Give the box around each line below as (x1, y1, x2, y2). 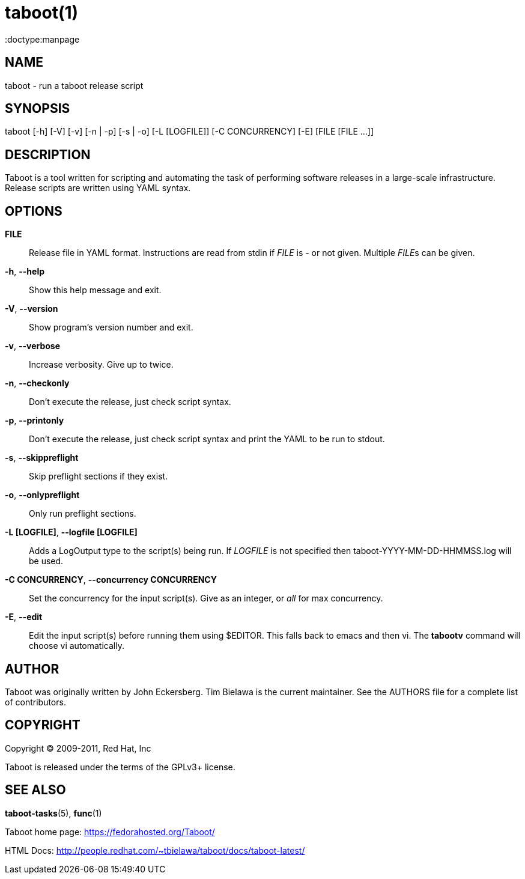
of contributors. (5, 696, 66, 707)
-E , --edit (5, 612, 43, 622)
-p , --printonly (5, 415, 64, 426)
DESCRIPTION (5, 147, 91, 162)
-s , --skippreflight (5, 452, 79, 463)
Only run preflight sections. (29, 508, 136, 519)
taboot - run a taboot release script (5, 80, 144, 91)
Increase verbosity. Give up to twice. (29, 359, 174, 370)
